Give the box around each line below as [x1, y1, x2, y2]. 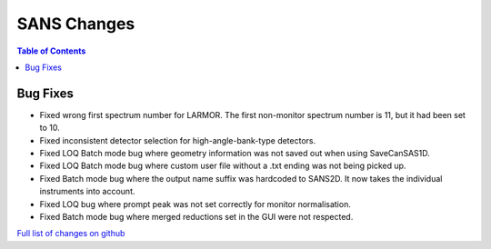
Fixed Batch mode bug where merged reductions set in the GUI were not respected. [39, 211, 354, 222]
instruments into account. [39, 186, 135, 197]
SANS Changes [16, 14, 135, 34]
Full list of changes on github [16, 228, 125, 239]
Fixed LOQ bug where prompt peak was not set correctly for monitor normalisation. [39, 198, 352, 209]
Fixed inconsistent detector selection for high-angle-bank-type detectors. [39, 134, 316, 145]
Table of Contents [16, 45, 86, 56]
